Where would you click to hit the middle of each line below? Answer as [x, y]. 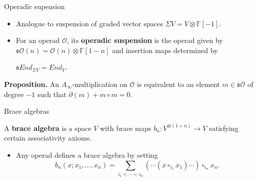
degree [14, 94]
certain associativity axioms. [48, 138]
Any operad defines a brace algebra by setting [87, 154]
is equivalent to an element [178, 84]
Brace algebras [27, 111]
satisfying [224, 128]
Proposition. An [32, 84]
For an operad [38, 40]
